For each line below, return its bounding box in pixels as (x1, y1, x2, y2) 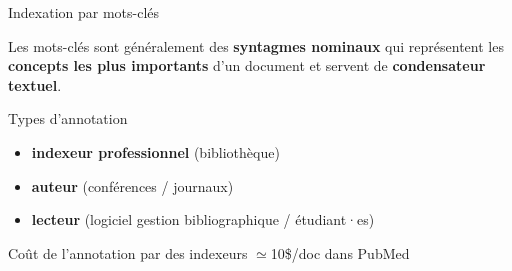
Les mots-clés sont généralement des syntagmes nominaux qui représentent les (8, 35, 504, 56)
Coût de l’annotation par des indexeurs (8, 242, 248, 263)
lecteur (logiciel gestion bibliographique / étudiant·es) (31, 209, 375, 230)
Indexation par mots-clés (8, 2, 160, 22)
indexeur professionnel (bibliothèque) (31, 141, 280, 162)
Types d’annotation (8, 108, 128, 129)
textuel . (8, 74, 62, 95)
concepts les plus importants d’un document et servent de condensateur (8, 55, 486, 76)
